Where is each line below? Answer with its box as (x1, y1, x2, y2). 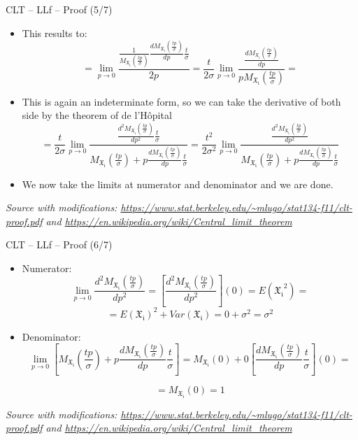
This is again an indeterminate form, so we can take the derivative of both (22, 94, 341, 108)
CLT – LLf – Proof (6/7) (6, 237, 113, 252)
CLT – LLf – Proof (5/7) (6, 2, 113, 16)
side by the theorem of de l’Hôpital (22, 108, 172, 122)
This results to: (22, 25, 87, 40)
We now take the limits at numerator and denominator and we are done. (22, 176, 334, 191)
